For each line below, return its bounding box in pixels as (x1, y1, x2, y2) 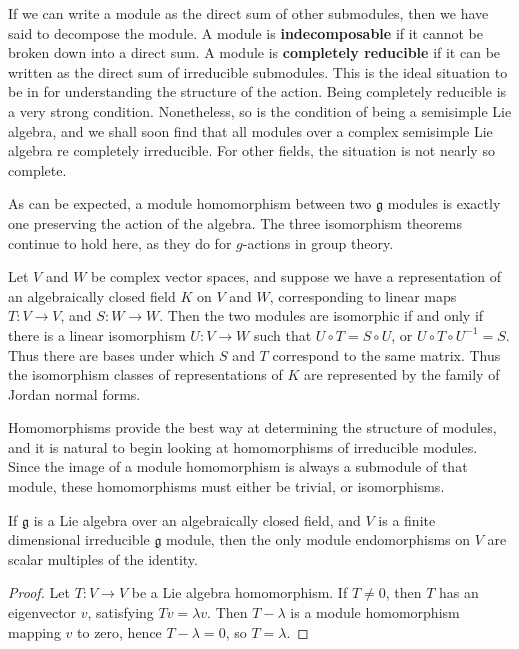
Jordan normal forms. (8, 383, 141, 404)
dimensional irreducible (8, 529, 150, 550)
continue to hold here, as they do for (8, 232, 232, 253)
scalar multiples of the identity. (8, 548, 198, 569)
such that (253, 324, 312, 345)
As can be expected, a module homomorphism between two (8, 193, 372, 214)
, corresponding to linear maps (269, 285, 457, 306)
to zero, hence (77, 621, 162, 642)
